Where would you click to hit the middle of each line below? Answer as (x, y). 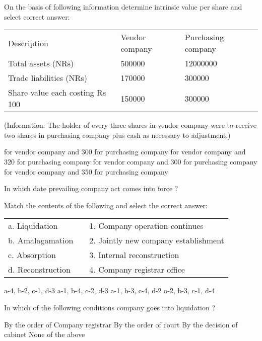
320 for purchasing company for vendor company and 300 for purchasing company (131, 161)
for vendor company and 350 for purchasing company (86, 171)
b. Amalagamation (41, 240)
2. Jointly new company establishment (157, 240)
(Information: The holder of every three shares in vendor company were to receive (130, 125)
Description (28, 43)
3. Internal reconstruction (134, 255)
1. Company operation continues (146, 226)
